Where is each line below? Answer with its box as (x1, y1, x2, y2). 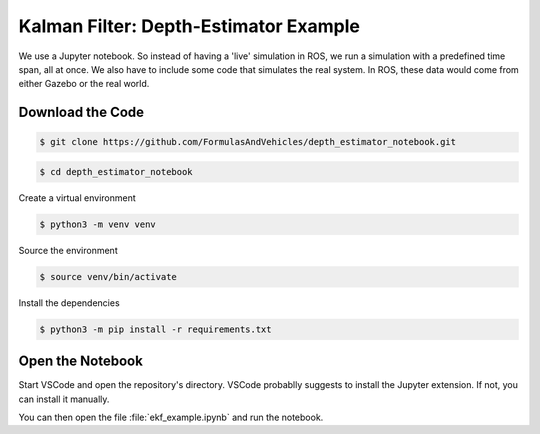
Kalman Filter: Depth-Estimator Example (18, 15, 360, 37)
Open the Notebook (18, 353, 144, 370)
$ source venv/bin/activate (39, 271, 177, 282)
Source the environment (18, 244, 119, 256)
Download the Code (18, 104, 145, 121)
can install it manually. (18, 393, 110, 405)
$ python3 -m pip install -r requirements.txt (39, 323, 272, 335)
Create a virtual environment (18, 191, 137, 204)
